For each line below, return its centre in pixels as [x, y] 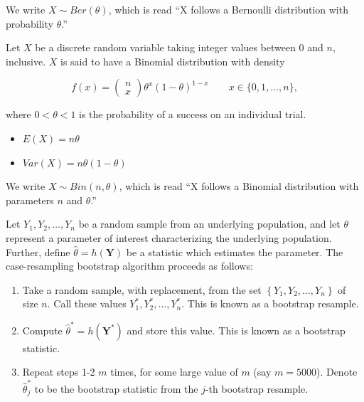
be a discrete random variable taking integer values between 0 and [179, 47]
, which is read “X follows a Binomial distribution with [239, 186]
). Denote [337, 372]
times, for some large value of [174, 372]
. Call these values [87, 303]
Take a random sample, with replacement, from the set [142, 289]
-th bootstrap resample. [257, 388]
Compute [42, 330]
